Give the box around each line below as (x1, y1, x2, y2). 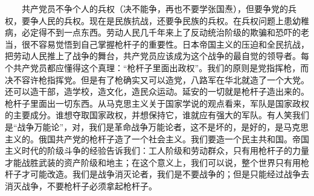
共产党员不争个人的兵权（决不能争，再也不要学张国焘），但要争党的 (21, 2, 288, 14)
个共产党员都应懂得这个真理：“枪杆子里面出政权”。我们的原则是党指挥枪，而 (5, 61, 309, 74)
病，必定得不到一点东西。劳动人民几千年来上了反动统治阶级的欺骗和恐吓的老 (5, 26, 309, 39)
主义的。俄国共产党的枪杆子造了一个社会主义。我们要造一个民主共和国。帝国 (5, 132, 309, 145)
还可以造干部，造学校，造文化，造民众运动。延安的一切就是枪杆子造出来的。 (5, 85, 309, 98)
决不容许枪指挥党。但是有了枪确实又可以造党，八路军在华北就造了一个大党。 (5, 73, 309, 86)
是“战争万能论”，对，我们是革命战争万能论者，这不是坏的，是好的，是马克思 (5, 120, 309, 133)
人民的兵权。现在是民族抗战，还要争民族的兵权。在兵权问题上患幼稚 (38, 14, 309, 27)
